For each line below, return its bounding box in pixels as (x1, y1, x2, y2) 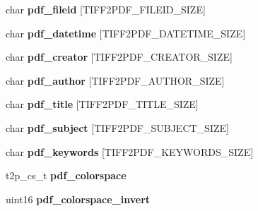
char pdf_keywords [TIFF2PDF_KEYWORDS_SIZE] (6, 144, 254, 159)
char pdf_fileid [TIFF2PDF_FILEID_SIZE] (6, 2, 206, 16)
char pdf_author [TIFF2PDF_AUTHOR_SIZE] (6, 73, 225, 88)
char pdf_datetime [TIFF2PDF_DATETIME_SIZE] (6, 25, 246, 40)
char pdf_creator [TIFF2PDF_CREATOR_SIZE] (6, 49, 233, 64)
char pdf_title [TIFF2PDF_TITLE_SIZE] (6, 97, 199, 111)
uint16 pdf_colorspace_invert (6, 191, 151, 206)
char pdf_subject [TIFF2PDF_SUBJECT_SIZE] (6, 120, 229, 135)
